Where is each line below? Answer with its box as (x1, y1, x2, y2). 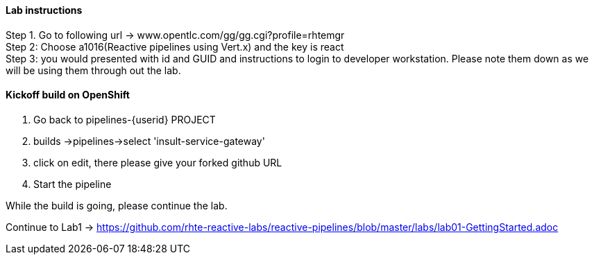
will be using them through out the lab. (6, 64, 181, 76)
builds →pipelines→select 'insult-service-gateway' (33, 135, 265, 147)
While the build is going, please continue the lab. (6, 199, 228, 211)
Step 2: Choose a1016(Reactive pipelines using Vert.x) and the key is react (6, 40, 344, 53)
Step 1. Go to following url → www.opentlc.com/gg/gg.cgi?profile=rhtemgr (6, 28, 345, 41)
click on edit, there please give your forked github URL (33, 156, 282, 168)
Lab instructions (6, 4, 83, 16)
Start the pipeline (33, 177, 112, 190)
